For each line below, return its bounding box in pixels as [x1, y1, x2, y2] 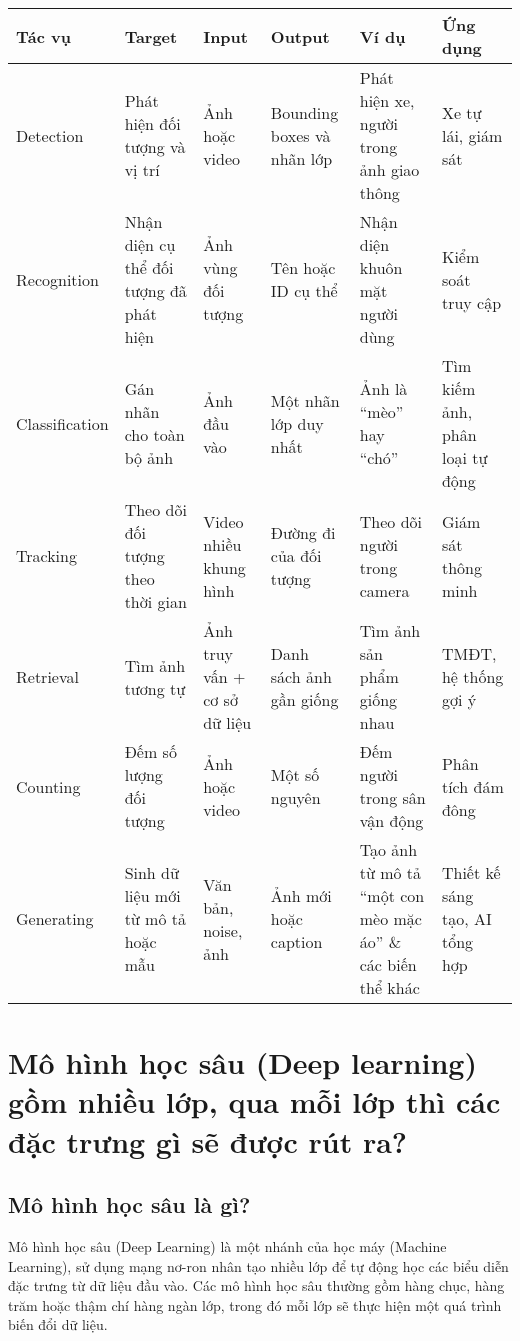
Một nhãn [270, 388, 340, 412]
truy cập [441, 290, 502, 314]
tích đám [441, 774, 504, 798]
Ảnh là [359, 377, 408, 400]
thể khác [359, 976, 420, 999]
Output [270, 24, 330, 48]
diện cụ [124, 233, 176, 256]
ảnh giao [359, 158, 420, 181]
